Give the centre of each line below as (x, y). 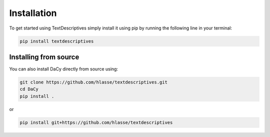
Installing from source (44, 57)
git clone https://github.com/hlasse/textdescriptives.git (93, 82)
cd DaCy (29, 89)
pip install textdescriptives (57, 41)
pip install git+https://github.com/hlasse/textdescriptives (96, 122)
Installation (33, 13)
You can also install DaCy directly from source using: (64, 69)
